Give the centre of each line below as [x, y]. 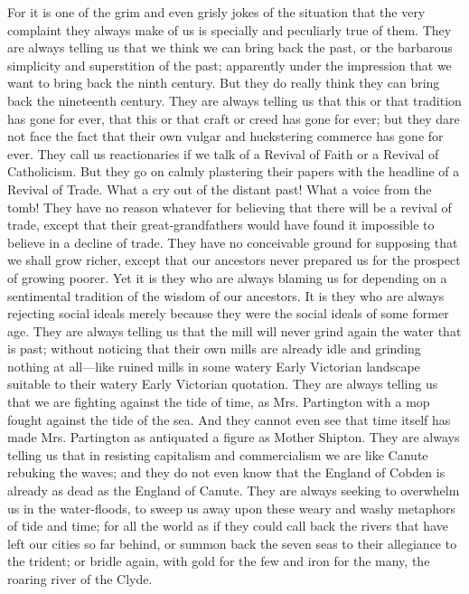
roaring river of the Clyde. [80, 579]
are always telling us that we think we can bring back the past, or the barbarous [230, 47]
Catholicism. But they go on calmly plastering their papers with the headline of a [234, 171]
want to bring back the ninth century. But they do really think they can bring [224, 83]
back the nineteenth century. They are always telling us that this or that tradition [234, 100]
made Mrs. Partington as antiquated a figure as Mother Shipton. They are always [234, 437]
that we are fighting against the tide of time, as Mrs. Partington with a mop [219, 402]
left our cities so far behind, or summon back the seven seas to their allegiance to [232, 543]
